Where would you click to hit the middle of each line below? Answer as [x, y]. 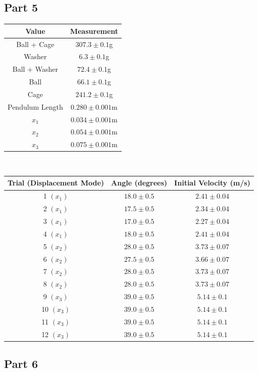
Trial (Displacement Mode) [56, 183]
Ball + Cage [35, 44]
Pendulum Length [35, 106]
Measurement [94, 31]
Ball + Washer [35, 69]
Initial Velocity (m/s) [212, 183]
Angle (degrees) [139, 183]
